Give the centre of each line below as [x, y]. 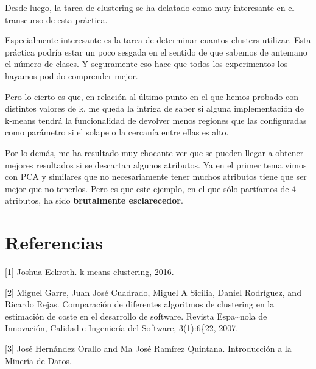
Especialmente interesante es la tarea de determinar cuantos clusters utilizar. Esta [158, 40]
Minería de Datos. [38, 360]
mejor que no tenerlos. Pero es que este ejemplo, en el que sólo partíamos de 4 [151, 188]
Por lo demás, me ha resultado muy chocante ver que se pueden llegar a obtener [154, 152]
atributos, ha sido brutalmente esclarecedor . [94, 200]
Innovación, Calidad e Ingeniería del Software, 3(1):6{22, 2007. [122, 328]
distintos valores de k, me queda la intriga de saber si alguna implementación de [154, 108]
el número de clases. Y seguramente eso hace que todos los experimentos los [146, 64]
